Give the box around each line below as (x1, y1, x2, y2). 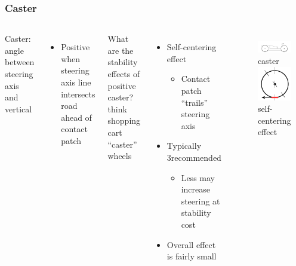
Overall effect (166, 238, 216, 250)
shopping (107, 114, 141, 127)
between (5, 56, 35, 68)
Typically (166, 139, 202, 152)
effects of (107, 68, 140, 80)
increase (181, 183, 210, 195)
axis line (61, 76, 91, 88)
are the (107, 44, 134, 56)
